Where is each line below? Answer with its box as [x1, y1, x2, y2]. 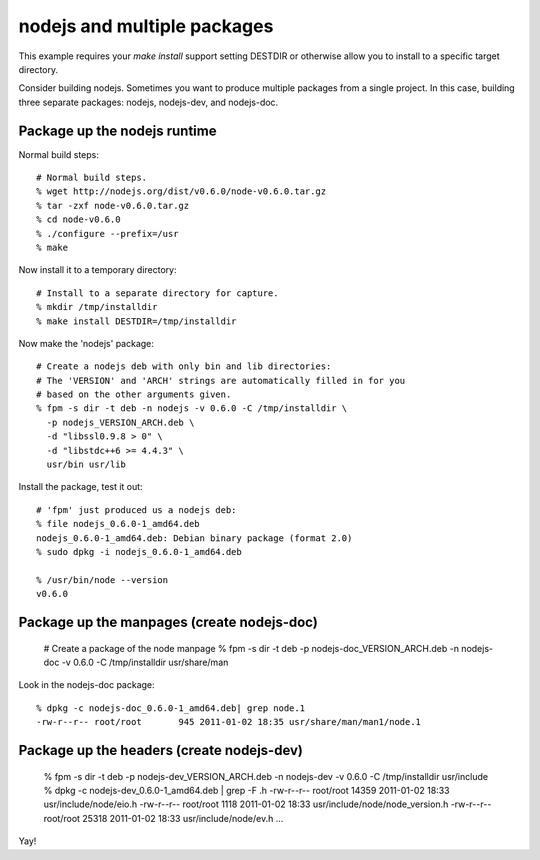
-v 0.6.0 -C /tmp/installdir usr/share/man [61, 656, 229, 668]
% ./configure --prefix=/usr [36, 228, 179, 239]
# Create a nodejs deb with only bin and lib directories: [36, 361, 332, 372]
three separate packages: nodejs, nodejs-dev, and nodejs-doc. [18, 96, 279, 108]
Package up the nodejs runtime [18, 122, 217, 139]
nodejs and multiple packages [18, 15, 274, 37]
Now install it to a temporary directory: [18, 264, 177, 276]
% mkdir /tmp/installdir [36, 301, 158, 313]
